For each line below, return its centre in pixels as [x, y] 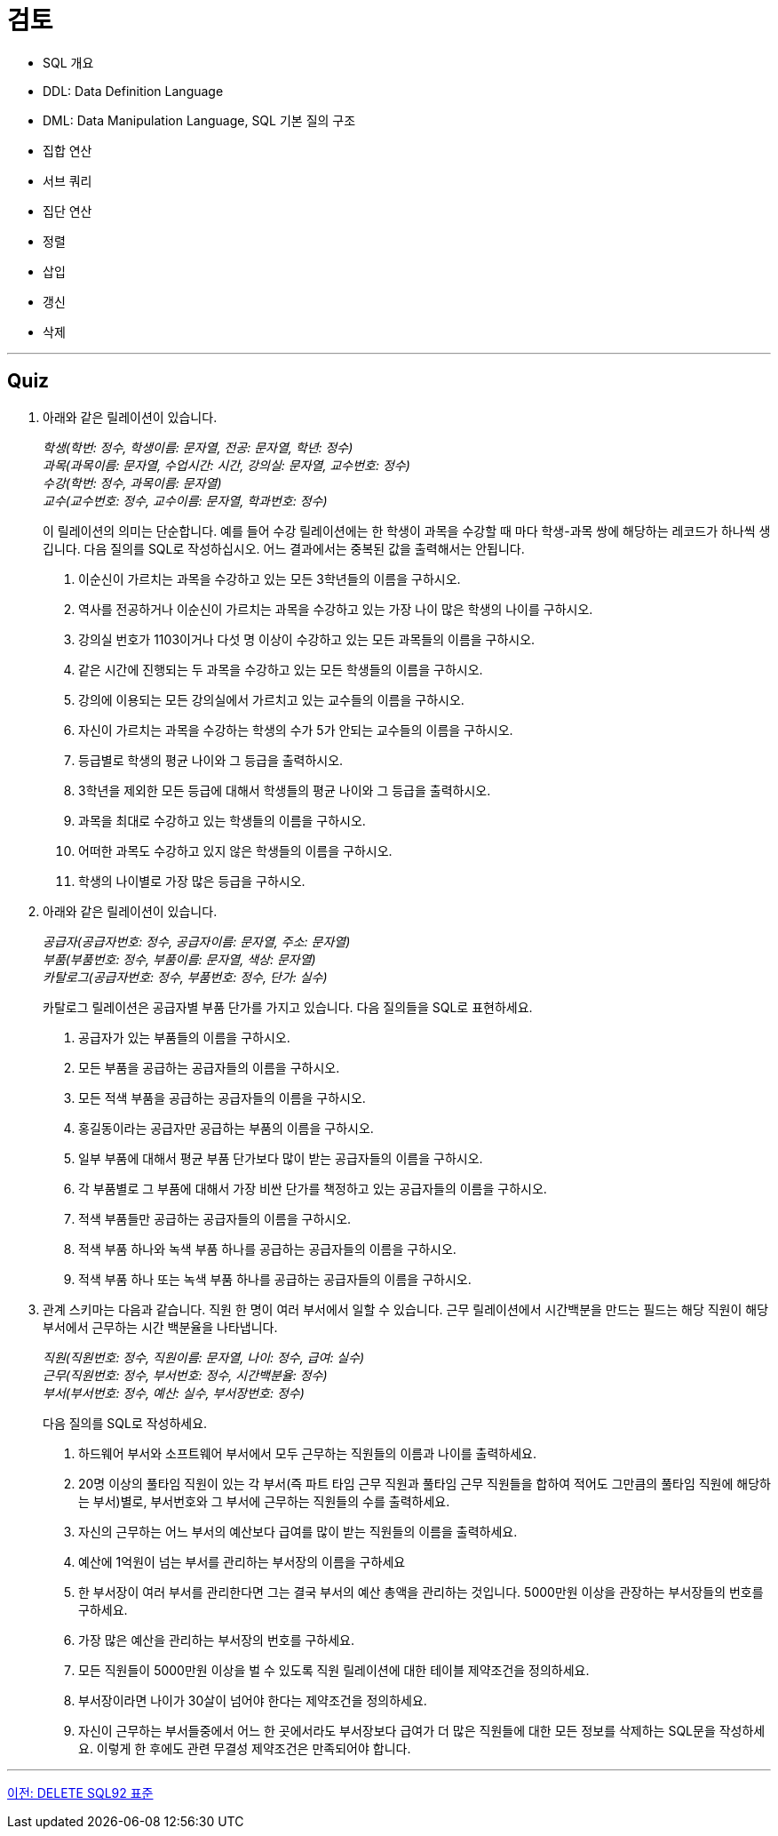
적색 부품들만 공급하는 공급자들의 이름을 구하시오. [215, 1218]
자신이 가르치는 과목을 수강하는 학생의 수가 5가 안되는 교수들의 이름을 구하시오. [296, 730]
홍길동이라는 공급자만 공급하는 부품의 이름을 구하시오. [226, 1128]
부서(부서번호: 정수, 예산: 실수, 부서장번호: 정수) [174, 1393]
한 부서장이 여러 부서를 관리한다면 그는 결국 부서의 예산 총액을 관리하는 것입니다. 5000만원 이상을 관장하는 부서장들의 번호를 [421, 1592]
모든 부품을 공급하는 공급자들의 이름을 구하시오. [209, 1067]
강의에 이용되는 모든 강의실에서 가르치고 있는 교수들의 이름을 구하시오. [271, 699]
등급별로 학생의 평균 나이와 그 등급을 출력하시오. [211, 760]
